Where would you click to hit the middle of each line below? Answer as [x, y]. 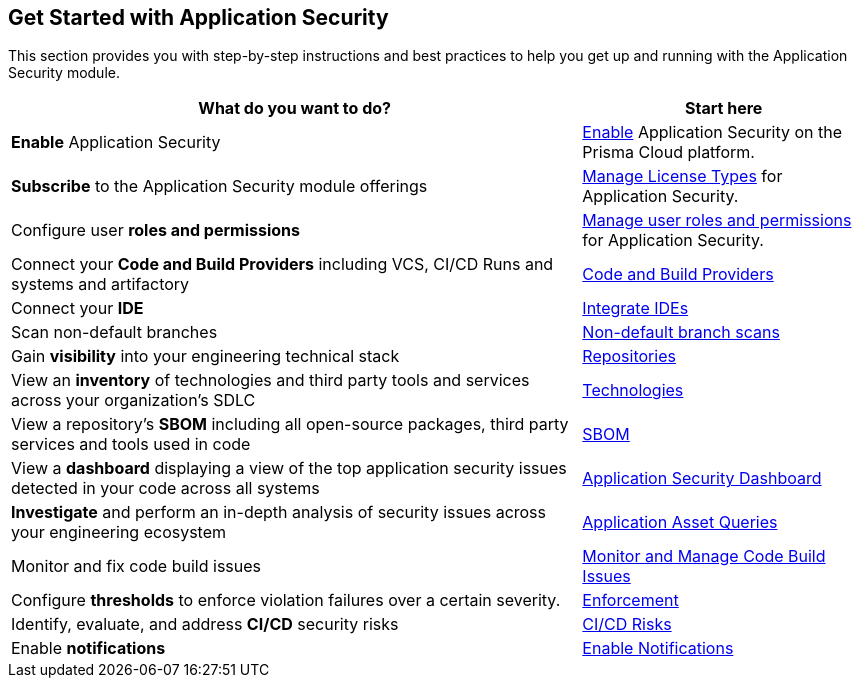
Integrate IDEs [635, 308]
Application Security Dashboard [702, 478]
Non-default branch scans [681, 332]
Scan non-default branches [114, 332]
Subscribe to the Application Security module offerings [219, 186]
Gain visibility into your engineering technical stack [205, 356]
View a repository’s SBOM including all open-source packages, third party [290, 424]
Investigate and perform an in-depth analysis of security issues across [279, 512]
